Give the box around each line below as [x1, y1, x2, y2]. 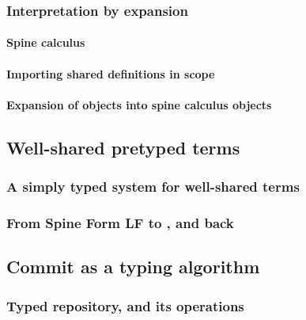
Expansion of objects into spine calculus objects [6, 96, 272, 112]
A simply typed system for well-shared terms [6, 177, 300, 196]
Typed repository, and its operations [6, 295, 244, 315]
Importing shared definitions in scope [6, 65, 215, 82]
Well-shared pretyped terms [6, 135, 240, 159]
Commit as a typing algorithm [6, 254, 260, 279]
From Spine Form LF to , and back [6, 212, 234, 232]
